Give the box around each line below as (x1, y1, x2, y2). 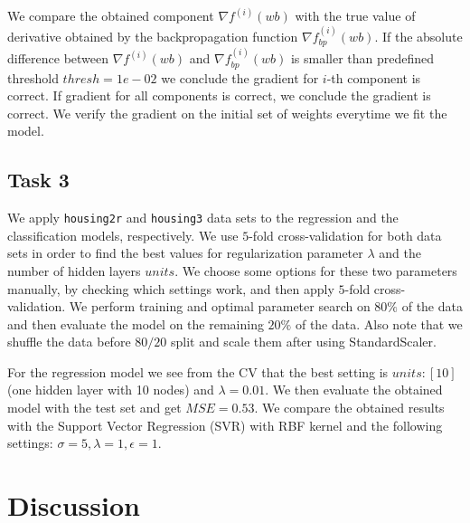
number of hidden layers (7, 261, 141, 280)
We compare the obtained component (7, 6, 214, 25)
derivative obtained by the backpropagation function (7, 26, 298, 45)
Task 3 (7, 166, 70, 194)
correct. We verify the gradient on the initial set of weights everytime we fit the (7, 103, 447, 122)
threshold (7, 68, 59, 87)
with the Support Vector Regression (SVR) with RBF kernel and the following (7, 415, 443, 434)
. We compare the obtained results (254, 398, 445, 417)
